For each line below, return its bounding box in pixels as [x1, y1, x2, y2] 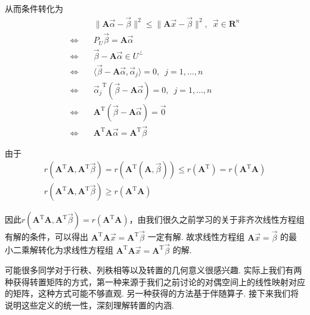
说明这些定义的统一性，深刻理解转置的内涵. [5, 298, 174, 311]
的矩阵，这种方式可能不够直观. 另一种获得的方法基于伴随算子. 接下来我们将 [5, 287, 299, 300]
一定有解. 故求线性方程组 [147, 230, 245, 243]
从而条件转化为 [5, 2, 63, 14]
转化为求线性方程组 [38, 244, 113, 256]
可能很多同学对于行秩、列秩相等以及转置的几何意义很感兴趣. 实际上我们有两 [5, 264, 302, 276]
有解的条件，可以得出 [5, 230, 88, 243]
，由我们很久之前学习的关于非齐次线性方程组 [129, 213, 305, 226]
